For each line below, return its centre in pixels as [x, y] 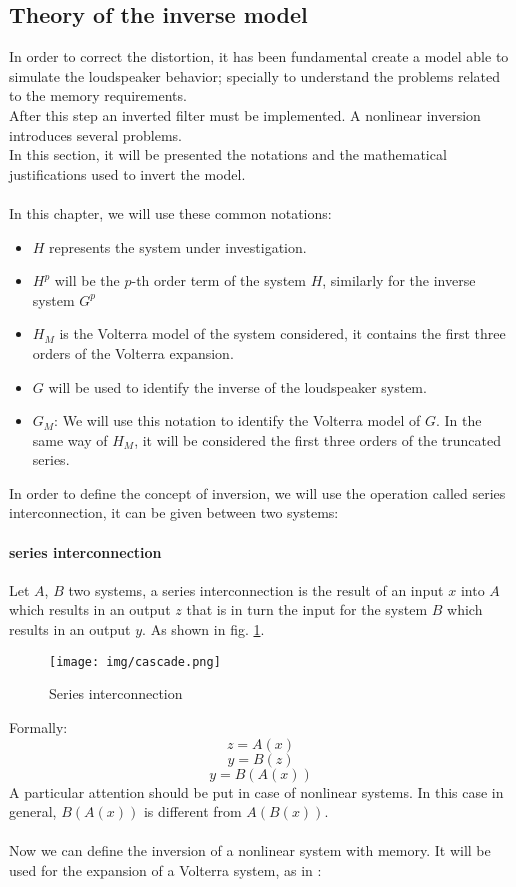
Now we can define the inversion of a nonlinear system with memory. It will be [250, 850]
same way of [70, 439]
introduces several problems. [96, 134]
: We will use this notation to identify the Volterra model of [237, 420]
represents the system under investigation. [178, 246]
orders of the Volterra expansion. [133, 352]
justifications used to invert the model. [127, 173]
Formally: [38, 726]
